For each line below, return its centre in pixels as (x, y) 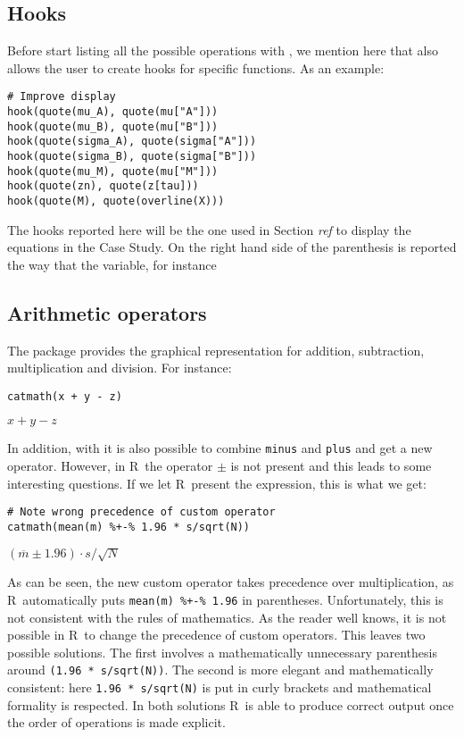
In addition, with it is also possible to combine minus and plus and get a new (220, 448)
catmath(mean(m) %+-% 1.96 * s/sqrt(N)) (129, 527)
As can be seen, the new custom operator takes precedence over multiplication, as (231, 582)
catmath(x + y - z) (65, 396)
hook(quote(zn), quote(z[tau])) (103, 186)
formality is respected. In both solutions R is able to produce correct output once (231, 704)
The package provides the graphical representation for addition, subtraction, (216, 350)
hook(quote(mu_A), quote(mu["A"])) (113, 112)
